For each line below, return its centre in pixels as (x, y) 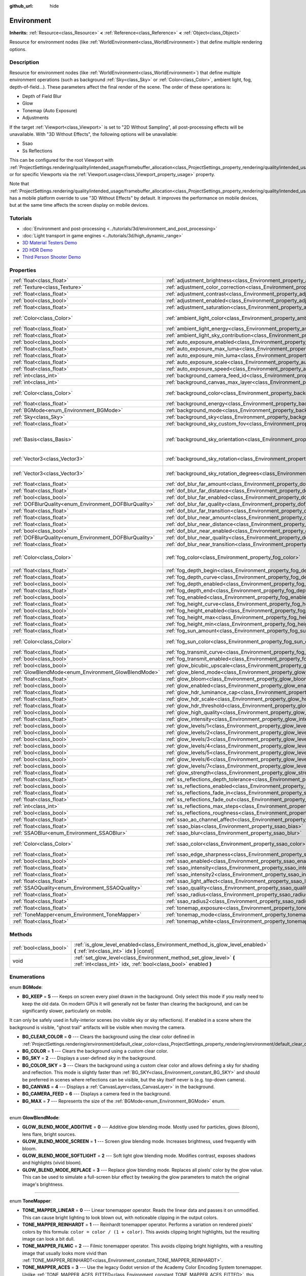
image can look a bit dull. (48, 1239)
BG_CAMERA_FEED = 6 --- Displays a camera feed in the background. (96, 1094)
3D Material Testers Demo (50, 243)
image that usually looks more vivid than (65, 1253)
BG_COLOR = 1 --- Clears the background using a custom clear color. (95, 1051)
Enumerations (27, 977)
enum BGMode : (26, 987)
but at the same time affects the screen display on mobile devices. (79, 205)
